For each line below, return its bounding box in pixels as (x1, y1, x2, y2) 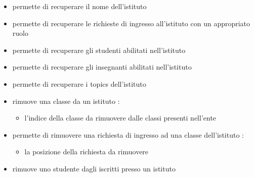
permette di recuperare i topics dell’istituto (12, 78, 146, 89)
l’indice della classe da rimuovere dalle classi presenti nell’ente (24, 112, 217, 123)
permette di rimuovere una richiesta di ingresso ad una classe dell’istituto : (12, 129, 244, 140)
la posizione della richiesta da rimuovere (24, 146, 149, 157)
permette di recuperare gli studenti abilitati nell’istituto (12, 44, 186, 55)
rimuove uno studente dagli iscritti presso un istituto (12, 163, 176, 173)
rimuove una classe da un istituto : (12, 95, 120, 106)
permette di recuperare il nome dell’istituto (12, 1, 147, 11)
